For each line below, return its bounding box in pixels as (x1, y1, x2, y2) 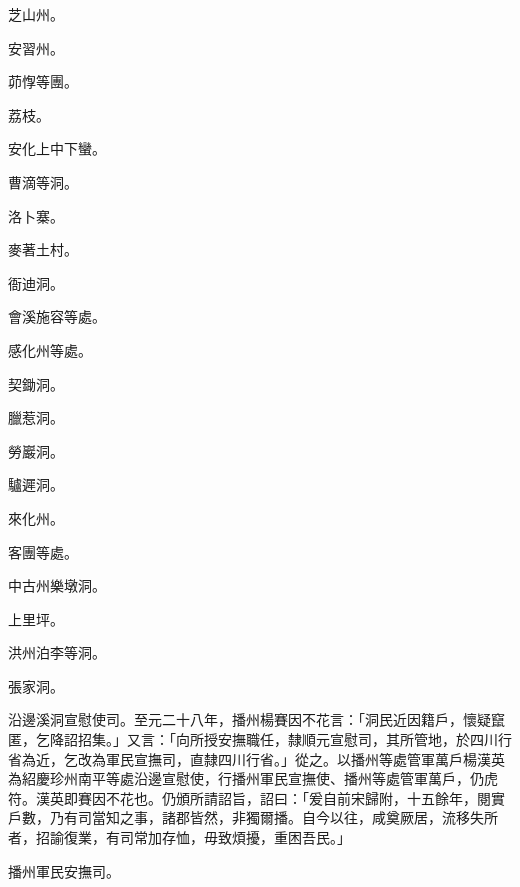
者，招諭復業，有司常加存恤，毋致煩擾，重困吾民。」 (8, 827, 351, 848)
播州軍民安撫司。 (8, 860, 120, 881)
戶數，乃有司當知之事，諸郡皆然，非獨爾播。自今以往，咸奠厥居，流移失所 (8, 807, 498, 828)
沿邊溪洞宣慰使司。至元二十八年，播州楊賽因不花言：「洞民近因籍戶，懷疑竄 (8, 709, 505, 730)
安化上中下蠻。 (8, 138, 106, 159)
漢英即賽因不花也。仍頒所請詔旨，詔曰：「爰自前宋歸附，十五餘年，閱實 (35, 787, 505, 808)
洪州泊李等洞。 (8, 642, 106, 663)
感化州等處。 (8, 339, 92, 360)
